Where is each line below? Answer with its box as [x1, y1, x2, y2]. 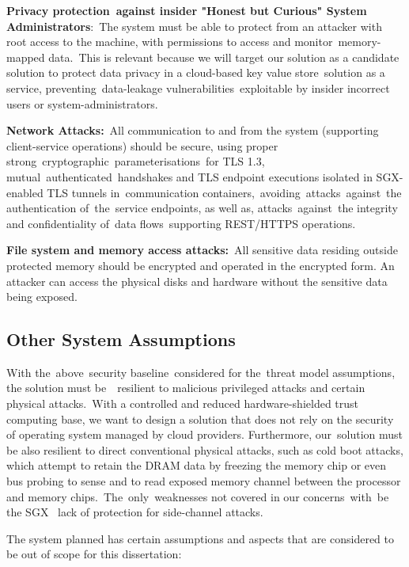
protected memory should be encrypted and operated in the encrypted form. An [6, 257, 395, 273]
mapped [6, 48, 45, 65]
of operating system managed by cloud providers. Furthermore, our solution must [6, 426, 403, 443]
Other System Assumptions [6, 327, 236, 352]
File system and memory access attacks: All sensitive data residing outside [6, 242, 398, 258]
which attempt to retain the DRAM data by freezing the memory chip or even [6, 457, 387, 474]
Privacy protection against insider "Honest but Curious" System [6, 2, 367, 18]
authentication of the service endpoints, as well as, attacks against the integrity [6, 200, 398, 216]
